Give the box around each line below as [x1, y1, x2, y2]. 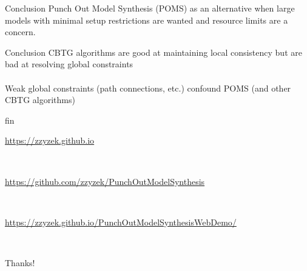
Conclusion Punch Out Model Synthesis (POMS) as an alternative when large [5, 2, 295, 14]
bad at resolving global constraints [5, 58, 133, 70]
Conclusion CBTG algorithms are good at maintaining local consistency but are [5, 45, 302, 58]
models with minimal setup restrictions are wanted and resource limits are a [5, 13, 288, 26]
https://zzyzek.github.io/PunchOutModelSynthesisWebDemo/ [5, 215, 237, 228]
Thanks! [5, 256, 35, 269]
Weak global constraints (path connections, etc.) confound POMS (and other [5, 81, 291, 94]
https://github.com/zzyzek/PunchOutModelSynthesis [5, 175, 205, 187]
